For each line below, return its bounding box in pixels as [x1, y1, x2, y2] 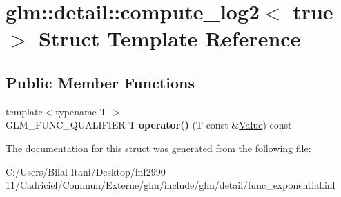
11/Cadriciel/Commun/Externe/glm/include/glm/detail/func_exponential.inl [6, 178, 335, 192]
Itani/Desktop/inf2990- [70, 164, 169, 178]
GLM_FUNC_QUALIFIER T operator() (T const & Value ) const [6, 118, 292, 132]
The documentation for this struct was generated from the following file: [6, 140, 311, 155]
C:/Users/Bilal [6, 164, 68, 178]
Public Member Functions [6, 71, 195, 93]
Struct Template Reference [39, 24, 301, 53]
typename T [55, 104, 107, 118]
